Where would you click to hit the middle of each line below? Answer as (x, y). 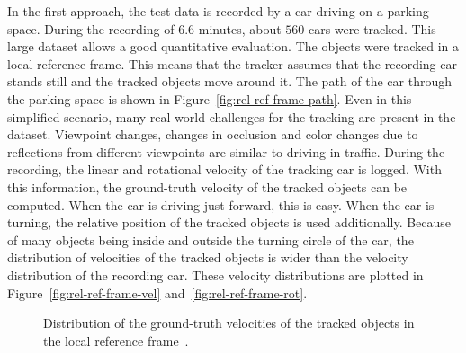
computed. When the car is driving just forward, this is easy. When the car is (221, 204)
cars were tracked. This (372, 28)
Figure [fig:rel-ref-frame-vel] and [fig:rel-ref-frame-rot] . (157, 292)
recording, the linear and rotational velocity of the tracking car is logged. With (224, 169)
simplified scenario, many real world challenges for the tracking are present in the (232, 116)
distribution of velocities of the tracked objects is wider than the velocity (208, 257)
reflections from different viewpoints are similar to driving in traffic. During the (226, 151)
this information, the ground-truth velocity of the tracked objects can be (207, 186)
